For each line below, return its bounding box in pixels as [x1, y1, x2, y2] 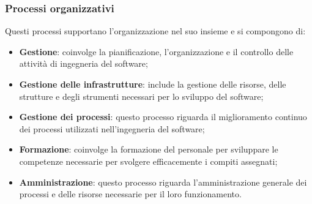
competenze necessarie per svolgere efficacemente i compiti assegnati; [19, 154, 278, 167]
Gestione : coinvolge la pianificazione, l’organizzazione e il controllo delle [19, 45, 294, 58]
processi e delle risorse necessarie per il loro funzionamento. [19, 187, 242, 200]
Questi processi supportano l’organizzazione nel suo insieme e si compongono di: [5, 25, 306, 37]
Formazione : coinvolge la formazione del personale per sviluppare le [19, 143, 278, 156]
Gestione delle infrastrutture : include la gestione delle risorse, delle [19, 78, 286, 90]
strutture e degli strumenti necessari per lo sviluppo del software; [19, 89, 264, 102]
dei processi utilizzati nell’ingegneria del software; [19, 122, 205, 135]
